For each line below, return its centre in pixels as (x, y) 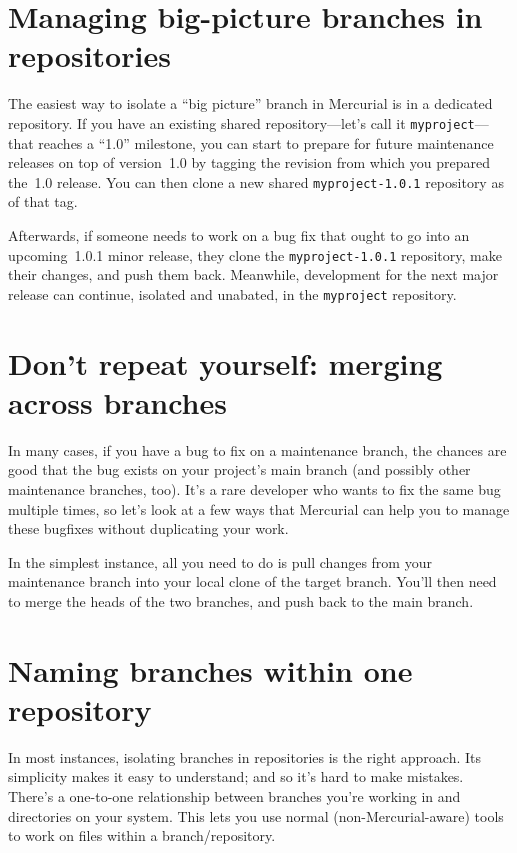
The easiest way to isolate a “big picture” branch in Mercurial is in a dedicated (250, 103)
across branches (117, 401)
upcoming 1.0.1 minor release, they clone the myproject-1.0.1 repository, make (255, 254)
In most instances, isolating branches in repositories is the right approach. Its (244, 756)
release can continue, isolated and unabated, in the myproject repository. (232, 293)
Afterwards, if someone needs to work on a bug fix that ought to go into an (239, 235)
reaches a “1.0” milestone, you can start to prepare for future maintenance (266, 142)
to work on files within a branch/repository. (142, 835)
